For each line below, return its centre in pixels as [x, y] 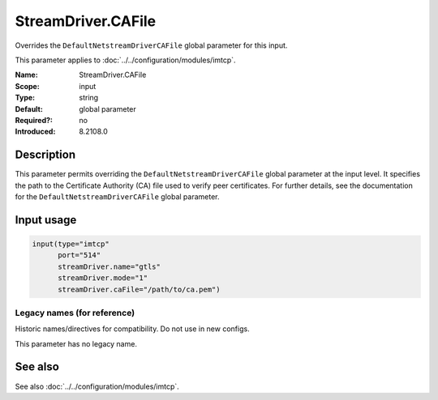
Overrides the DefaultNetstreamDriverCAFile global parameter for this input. [151, 45]
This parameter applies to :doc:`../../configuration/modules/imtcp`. [125, 60]
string [89, 98]
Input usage [46, 220]
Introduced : [35, 132]
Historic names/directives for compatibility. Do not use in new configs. [133, 329]
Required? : [34, 120]
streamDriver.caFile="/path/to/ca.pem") [139, 289]
